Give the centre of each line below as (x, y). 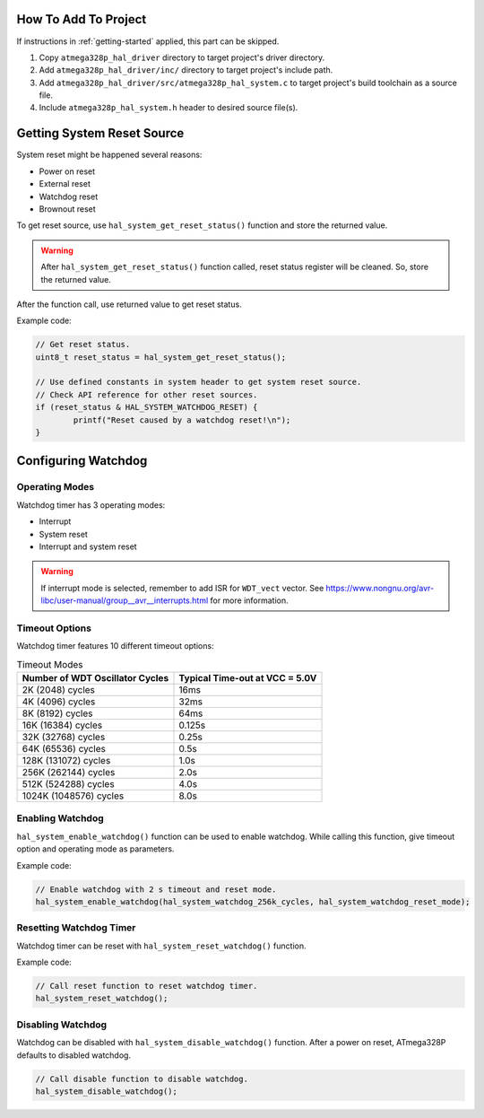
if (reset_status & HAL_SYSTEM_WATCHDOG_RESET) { (147, 407)
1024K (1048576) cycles (73, 796)
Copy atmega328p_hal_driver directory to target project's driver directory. (182, 57)
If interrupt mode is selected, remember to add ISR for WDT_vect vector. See (182, 588)
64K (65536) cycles (64, 749)
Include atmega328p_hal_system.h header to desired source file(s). (169, 108)
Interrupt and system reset (88, 546)
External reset (65, 184)
